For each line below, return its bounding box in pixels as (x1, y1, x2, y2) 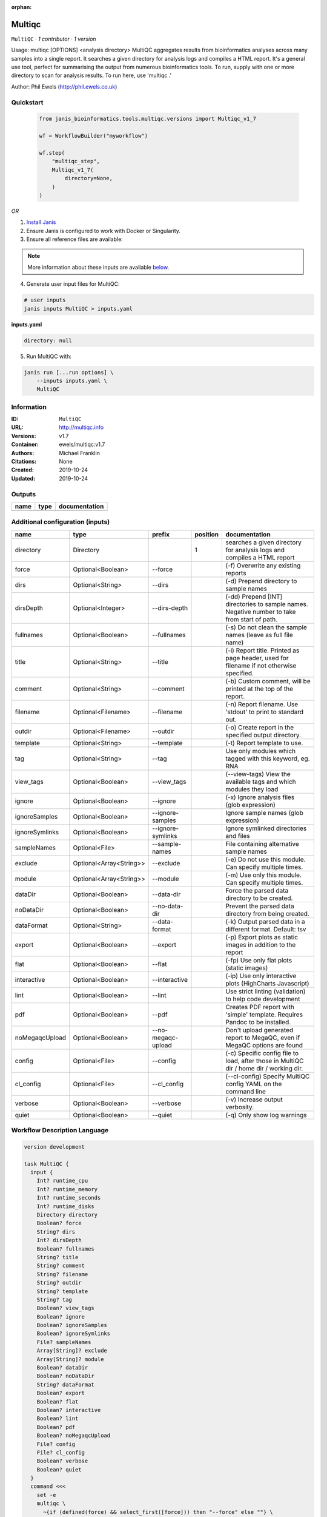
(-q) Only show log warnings (225, 1110, 307, 1119)
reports (225, 569, 246, 577)
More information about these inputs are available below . (27, 263, 170, 271)
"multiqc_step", (51, 158, 100, 165)
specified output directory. (225, 731, 302, 739)
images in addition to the (225, 941, 296, 949)
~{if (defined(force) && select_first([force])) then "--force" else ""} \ (43, 1509, 274, 1515)
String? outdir (36, 1279, 82, 1286)
